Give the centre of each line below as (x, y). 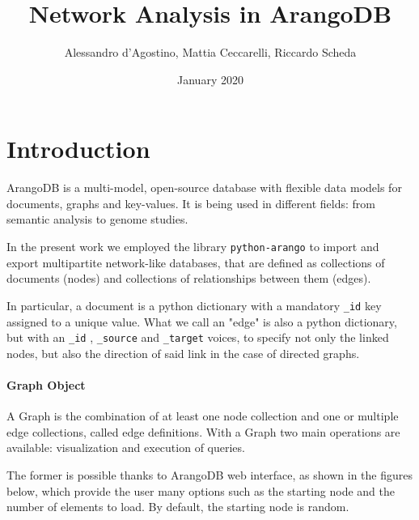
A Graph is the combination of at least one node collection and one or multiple (203, 416)
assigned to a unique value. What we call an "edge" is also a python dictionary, (202, 321)
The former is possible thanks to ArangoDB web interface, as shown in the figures (209, 474)
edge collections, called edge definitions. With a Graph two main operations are (203, 431)
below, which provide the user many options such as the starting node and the (201, 490)
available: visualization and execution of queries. (126, 448)
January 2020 (210, 79)
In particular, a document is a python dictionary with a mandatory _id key (194, 305)
